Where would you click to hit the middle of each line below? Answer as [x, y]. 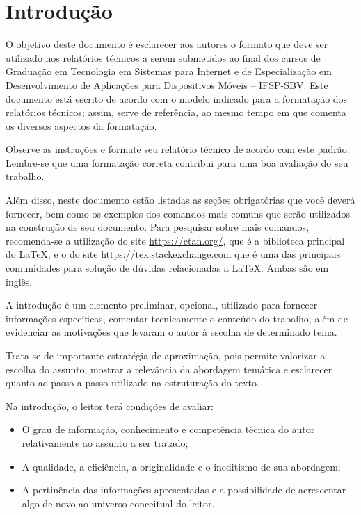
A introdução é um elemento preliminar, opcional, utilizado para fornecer [162, 305]
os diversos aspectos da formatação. [81, 125]
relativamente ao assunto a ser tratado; [105, 442]
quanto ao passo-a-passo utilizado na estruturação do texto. [133, 383]
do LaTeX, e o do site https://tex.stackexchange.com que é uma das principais [173, 254]
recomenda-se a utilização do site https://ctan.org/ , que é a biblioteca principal [175, 240]
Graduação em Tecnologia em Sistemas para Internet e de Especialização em [169, 71]
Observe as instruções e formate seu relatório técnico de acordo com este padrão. [178, 149]
